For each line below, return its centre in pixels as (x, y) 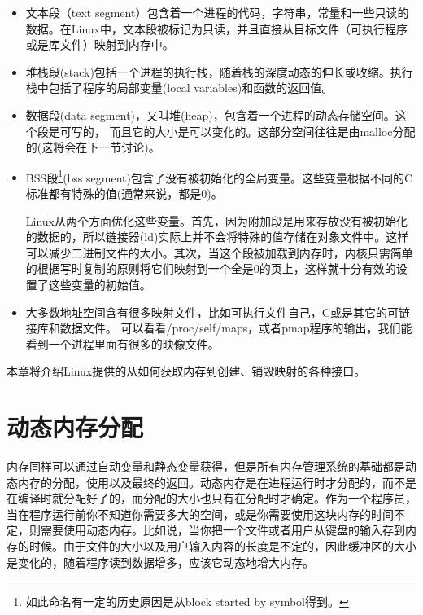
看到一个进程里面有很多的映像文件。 (122, 343)
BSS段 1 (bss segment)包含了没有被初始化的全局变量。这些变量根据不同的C (219, 176)
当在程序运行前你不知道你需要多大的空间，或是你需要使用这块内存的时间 (200, 514)
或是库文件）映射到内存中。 (100, 44)
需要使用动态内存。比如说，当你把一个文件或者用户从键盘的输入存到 (222, 530)
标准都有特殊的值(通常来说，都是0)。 (124, 193)
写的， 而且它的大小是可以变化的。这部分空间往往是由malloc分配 (243, 131)
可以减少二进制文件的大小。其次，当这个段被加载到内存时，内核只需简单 (219, 252)
